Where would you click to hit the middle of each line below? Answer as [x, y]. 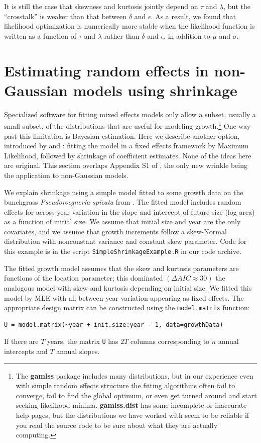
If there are [21, 341]
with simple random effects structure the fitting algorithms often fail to [125, 385]
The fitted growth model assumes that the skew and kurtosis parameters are [121, 268]
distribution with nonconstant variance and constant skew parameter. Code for [125, 241]
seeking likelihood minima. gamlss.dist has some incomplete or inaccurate [131, 405]
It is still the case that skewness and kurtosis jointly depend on [101, 6]
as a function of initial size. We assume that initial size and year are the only [122, 221]
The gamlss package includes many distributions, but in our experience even [135, 375]
